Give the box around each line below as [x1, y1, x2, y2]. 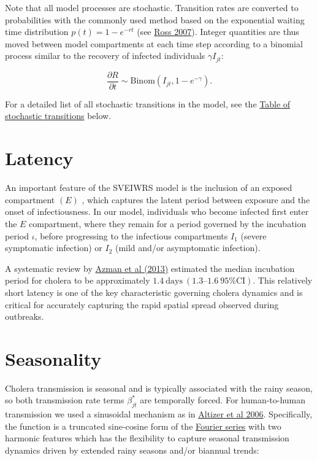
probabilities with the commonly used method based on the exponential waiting [5, 13, 305, 26]
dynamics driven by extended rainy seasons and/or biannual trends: [5, 444, 259, 457]
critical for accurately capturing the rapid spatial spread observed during [5, 298, 279, 311]
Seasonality [5, 346, 102, 371]
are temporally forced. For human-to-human [140, 393, 306, 406]
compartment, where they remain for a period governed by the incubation [29, 217, 307, 230]
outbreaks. [5, 310, 44, 323]
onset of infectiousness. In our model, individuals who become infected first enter [5, 205, 309, 218]
